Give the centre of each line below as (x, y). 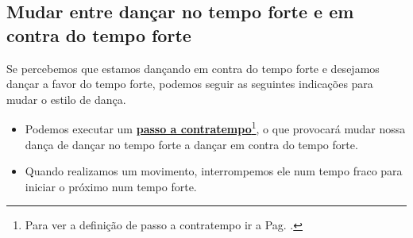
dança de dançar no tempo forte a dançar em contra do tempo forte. (191, 144)
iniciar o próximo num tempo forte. (111, 186)
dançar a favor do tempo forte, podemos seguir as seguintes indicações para (190, 84)
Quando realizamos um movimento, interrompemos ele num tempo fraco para (214, 171)
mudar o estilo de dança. (66, 99)
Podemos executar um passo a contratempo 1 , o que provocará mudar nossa (215, 128)
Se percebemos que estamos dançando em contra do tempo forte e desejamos (193, 68)
